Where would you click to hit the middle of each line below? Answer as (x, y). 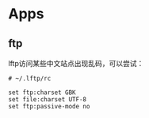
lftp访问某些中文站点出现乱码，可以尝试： (76, 63)
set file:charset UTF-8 (48, 100)
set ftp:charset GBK (42, 92)
